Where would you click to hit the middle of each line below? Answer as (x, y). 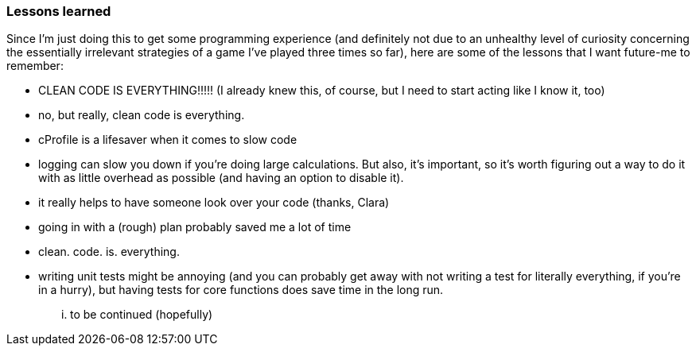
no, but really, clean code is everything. (142, 115)
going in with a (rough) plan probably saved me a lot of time (195, 227)
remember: (35, 66)
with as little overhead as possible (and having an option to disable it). (221, 178)
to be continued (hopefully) (142, 315)
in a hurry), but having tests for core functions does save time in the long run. (241, 290)
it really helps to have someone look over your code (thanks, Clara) (214, 203)
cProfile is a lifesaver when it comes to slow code (168, 140)
